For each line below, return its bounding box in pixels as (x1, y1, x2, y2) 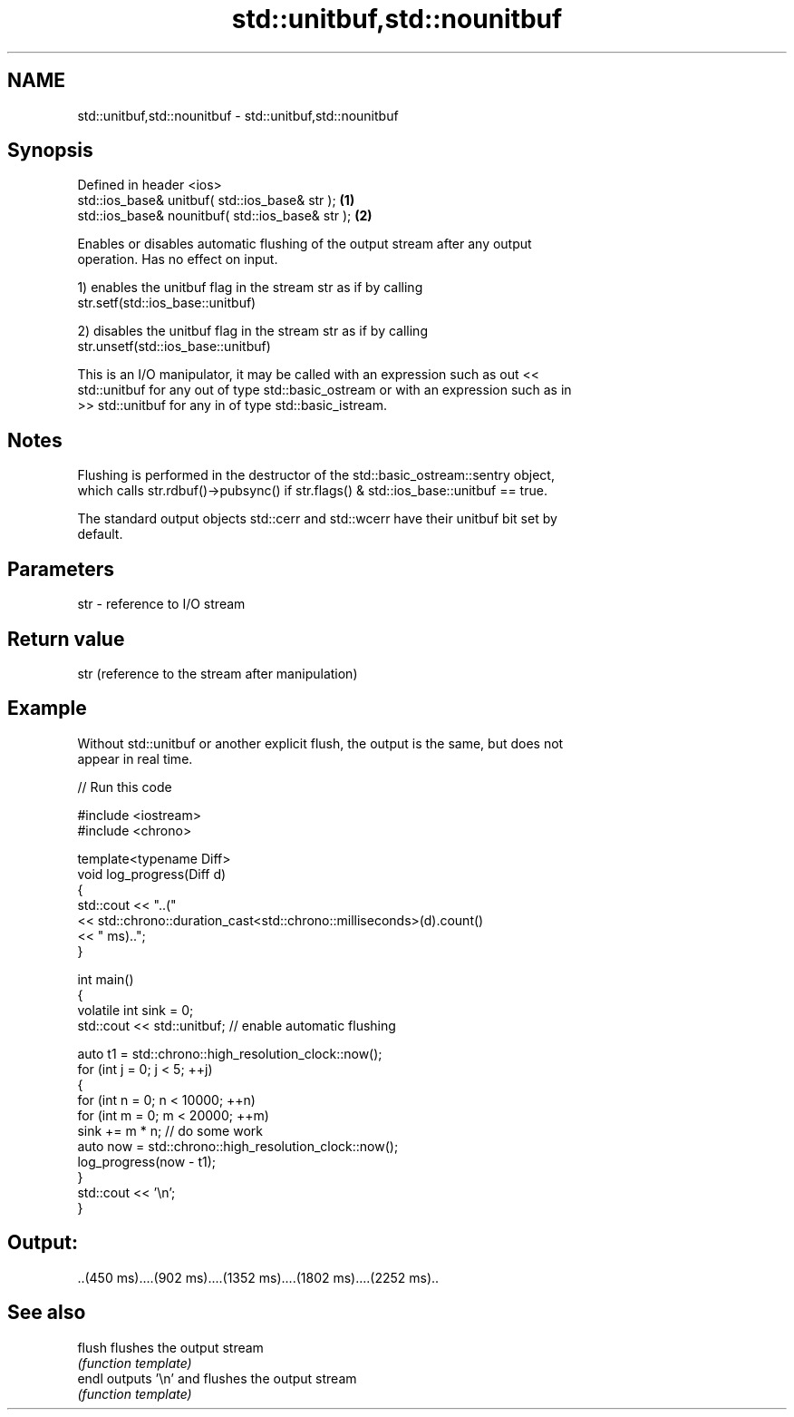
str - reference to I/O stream (77, 596, 246, 612)
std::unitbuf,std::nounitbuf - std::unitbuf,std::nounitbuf (77, 107, 399, 123)
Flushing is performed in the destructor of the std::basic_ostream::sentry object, (77, 467, 555, 484)
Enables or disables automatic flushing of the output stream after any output (77, 236, 532, 252)
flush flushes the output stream (77, 1339, 264, 1355)
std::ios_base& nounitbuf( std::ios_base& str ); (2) (77, 208, 373, 224)
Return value (7, 627, 125, 650)
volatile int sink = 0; (77, 1002, 194, 1018)
